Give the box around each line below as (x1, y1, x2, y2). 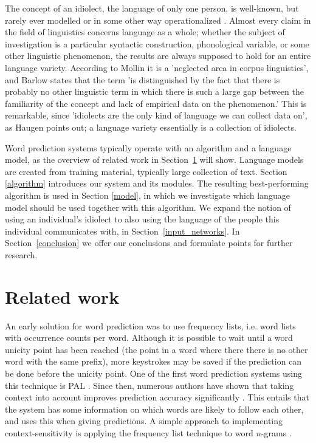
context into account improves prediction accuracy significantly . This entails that (5, 391, 309, 404)
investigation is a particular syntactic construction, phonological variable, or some (5, 37, 309, 50)
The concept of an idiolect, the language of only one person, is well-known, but (5, 2, 299, 14)
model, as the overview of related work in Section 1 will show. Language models (5, 153, 304, 166)
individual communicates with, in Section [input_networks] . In (5, 224, 240, 237)
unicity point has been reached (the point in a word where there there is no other (5, 343, 308, 355)
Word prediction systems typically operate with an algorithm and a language (5, 141, 292, 154)
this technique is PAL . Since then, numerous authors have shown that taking (5, 379, 294, 391)
